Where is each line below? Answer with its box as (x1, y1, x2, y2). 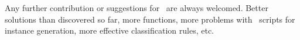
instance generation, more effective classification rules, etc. (5, 24, 214, 37)
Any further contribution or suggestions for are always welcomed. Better (5, 2, 268, 13)
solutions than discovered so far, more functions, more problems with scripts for (5, 13, 295, 25)
